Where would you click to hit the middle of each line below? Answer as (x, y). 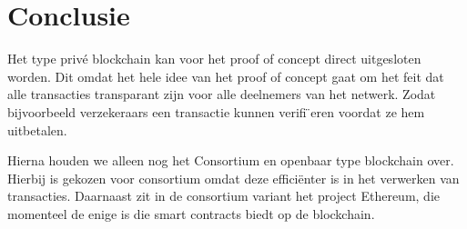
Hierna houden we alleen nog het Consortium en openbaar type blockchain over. (231, 160)
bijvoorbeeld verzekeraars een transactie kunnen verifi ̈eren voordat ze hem (216, 111)
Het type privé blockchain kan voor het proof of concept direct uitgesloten (214, 59)
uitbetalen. (37, 129)
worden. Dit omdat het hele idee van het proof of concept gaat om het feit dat (226, 76)
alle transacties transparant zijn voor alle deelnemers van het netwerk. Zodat (222, 94)
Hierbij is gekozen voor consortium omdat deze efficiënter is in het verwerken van (233, 178)
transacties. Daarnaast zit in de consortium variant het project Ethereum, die (223, 196)
